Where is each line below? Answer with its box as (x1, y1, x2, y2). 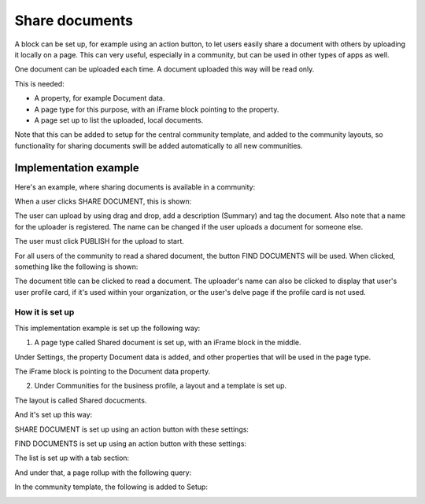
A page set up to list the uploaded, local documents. (34, 115, 204, 125)
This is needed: (14, 79, 65, 88)
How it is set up (14, 307, 75, 318)
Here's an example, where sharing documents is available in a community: (14, 182, 256, 192)
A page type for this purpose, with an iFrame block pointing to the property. (34, 105, 279, 114)
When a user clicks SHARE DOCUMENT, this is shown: (14, 197, 192, 206)
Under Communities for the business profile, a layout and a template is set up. (34, 381, 287, 391)
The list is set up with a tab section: (14, 453, 130, 463)
